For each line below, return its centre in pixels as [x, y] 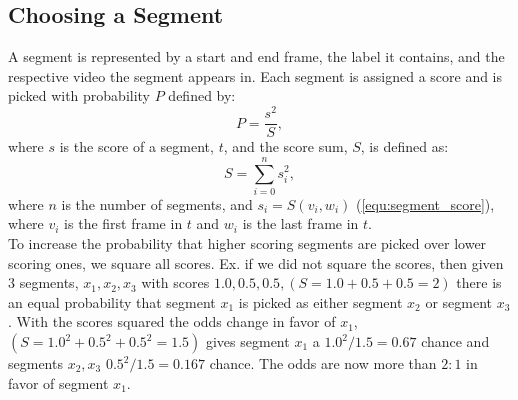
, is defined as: [404, 146]
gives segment [247, 341]
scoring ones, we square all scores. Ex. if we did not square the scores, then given [256, 262]
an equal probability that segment [112, 301]
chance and [455, 341]
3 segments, [43, 282]
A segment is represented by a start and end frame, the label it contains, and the [256, 56]
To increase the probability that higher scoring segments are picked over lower [247, 243]
